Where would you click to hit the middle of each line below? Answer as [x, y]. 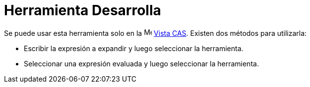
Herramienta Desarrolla [83, 10]
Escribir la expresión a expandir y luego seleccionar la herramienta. [134, 48]
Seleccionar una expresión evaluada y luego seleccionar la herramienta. [141, 63]
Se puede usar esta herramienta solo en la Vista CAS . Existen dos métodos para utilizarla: [155, 33]
